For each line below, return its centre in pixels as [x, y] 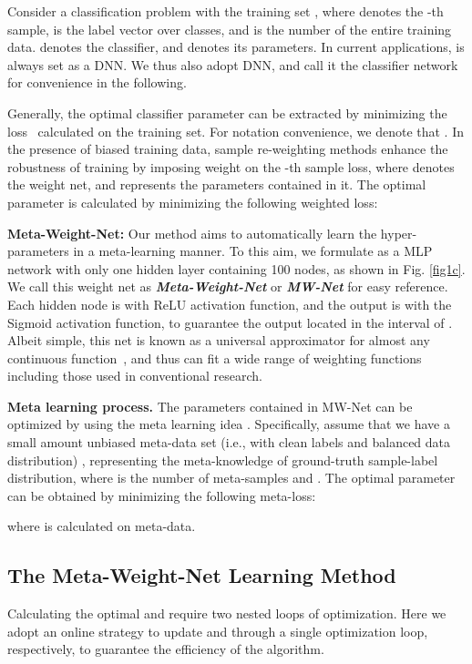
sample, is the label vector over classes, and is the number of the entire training [230, 29]
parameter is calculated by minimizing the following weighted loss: [193, 202]
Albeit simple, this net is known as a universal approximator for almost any [219, 340]
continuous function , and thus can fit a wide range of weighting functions [215, 358]
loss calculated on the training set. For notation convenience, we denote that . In [236, 131]
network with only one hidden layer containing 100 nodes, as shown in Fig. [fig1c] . [236, 268]
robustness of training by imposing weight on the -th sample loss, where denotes [231, 166]
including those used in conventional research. [135, 376]
